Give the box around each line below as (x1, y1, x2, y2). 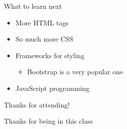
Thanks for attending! (4, 99, 70, 109)
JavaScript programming (15, 83, 90, 93)
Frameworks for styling (15, 50, 84, 60)
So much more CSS (15, 34, 74, 44)
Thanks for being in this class (4, 116, 93, 126)
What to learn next (4, 1, 62, 11)
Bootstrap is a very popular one (27, 66, 123, 77)
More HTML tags (15, 17, 69, 27)
